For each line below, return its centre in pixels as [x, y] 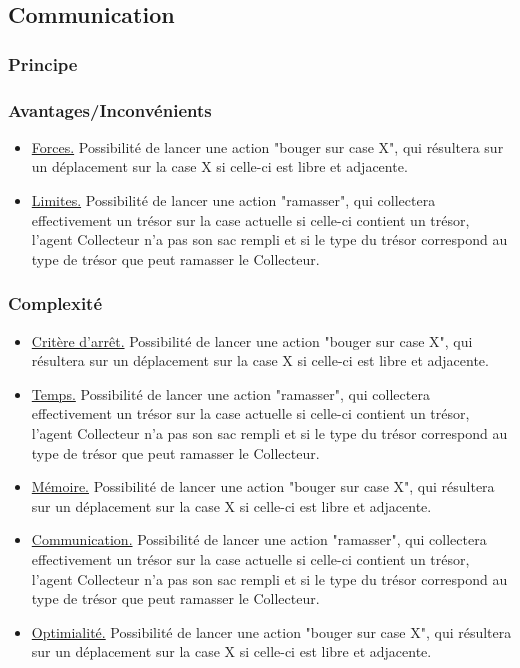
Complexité [55, 303]
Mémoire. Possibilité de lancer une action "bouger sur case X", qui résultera [263, 486]
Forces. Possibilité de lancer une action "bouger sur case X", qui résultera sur [267, 146]
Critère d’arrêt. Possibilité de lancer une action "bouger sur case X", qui [252, 340]
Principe [43, 63]
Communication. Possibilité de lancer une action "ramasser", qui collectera [259, 539]
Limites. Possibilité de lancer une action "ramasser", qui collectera [233, 200]
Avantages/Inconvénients [110, 109]
